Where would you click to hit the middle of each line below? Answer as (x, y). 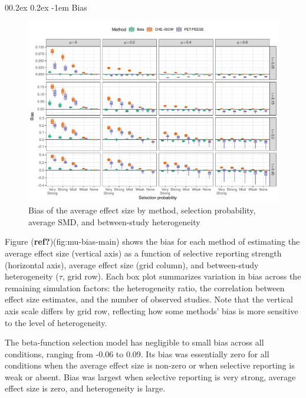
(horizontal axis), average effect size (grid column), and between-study (132, 264)
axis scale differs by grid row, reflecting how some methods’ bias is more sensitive (152, 310)
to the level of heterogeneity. (56, 322)
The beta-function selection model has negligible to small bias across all (134, 342)
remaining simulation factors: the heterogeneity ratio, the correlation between (145, 287)
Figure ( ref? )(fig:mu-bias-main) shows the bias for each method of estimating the (152, 241)
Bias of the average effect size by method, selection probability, (142, 210)
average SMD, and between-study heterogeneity (114, 221)
